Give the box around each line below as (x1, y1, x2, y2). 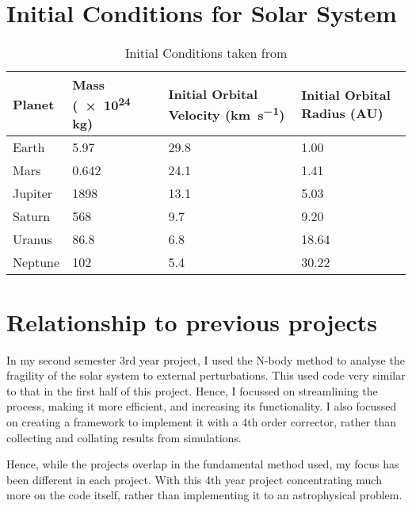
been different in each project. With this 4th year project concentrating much (6, 471, 382, 487)
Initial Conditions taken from (124, 44, 288, 63)
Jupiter (13, 184, 53, 203)
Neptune (13, 253, 60, 272)
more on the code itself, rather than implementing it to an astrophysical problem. (6, 487, 402, 503)
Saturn (13, 207, 51, 226)
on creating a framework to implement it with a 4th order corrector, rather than (6, 413, 396, 430)
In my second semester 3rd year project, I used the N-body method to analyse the (6, 351, 405, 368)
